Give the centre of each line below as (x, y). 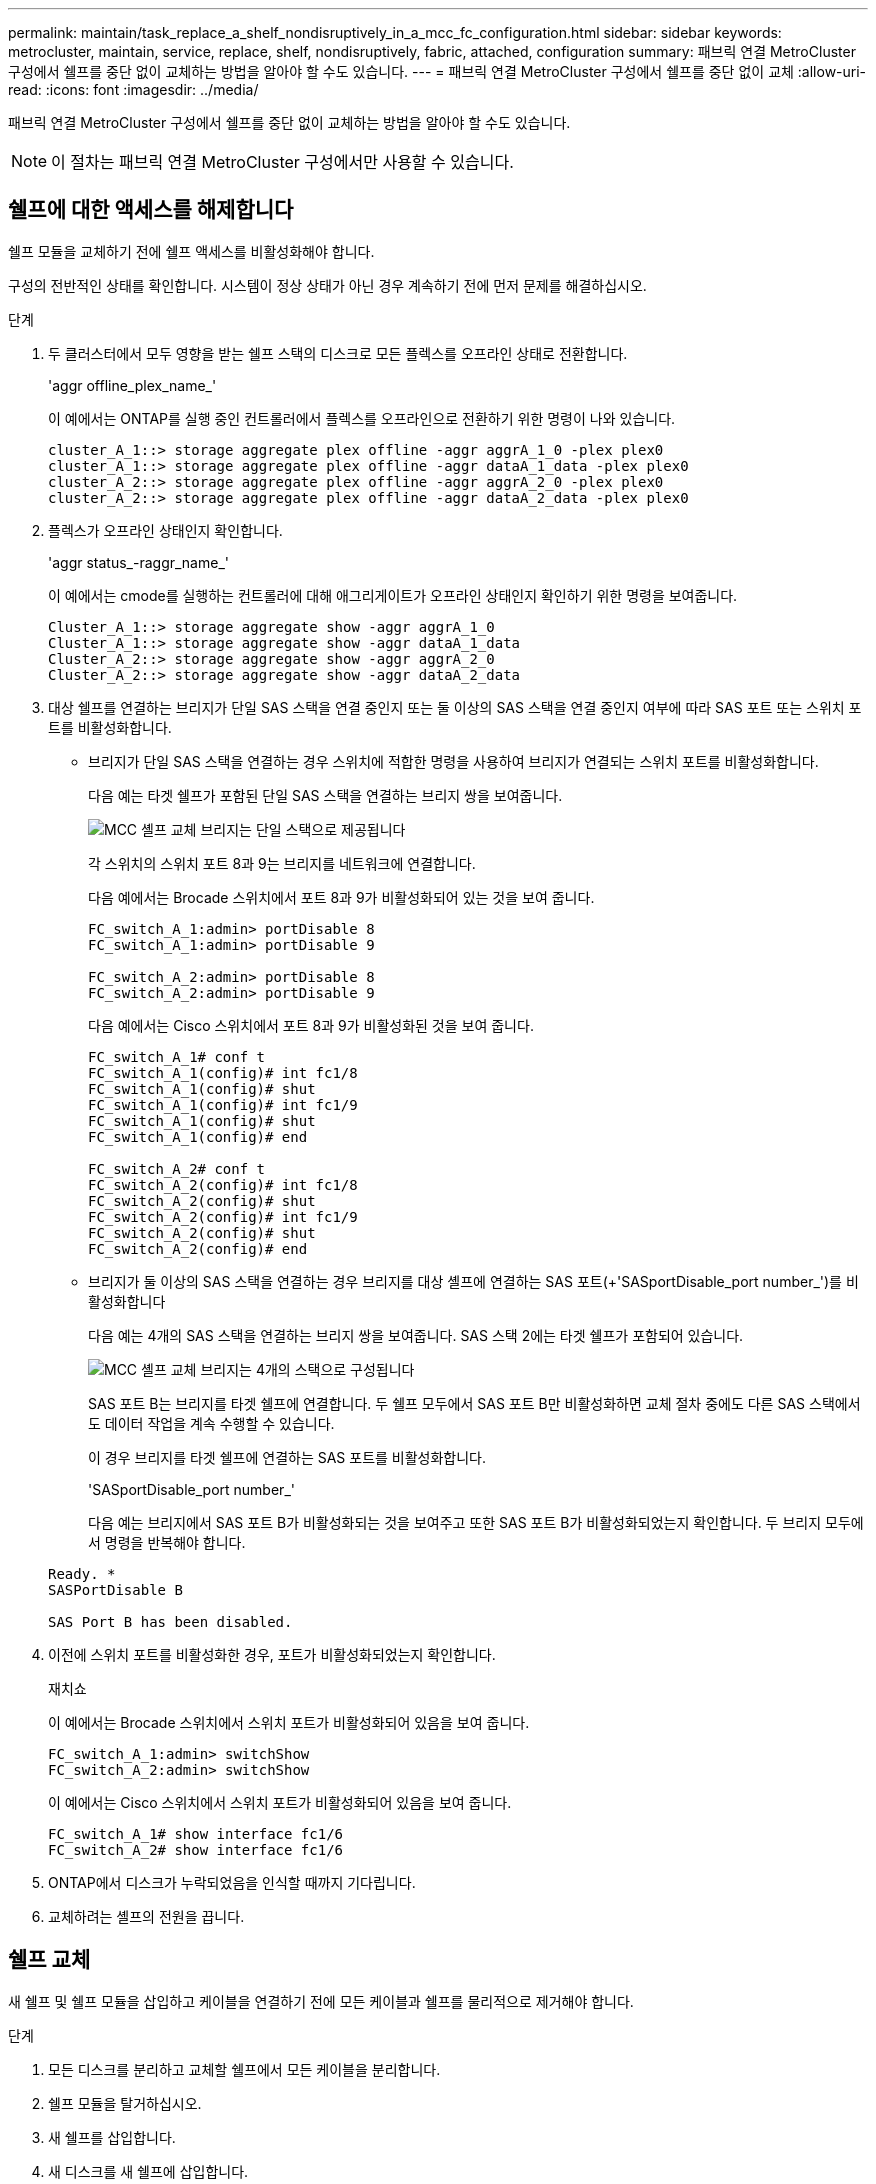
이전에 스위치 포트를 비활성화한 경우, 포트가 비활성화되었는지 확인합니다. (272, 1654)
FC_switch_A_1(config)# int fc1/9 (223, 1104)
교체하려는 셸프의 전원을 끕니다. (146, 1916)
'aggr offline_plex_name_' (132, 385)
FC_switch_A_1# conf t (177, 1056)
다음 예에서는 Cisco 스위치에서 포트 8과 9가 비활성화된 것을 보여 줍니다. (311, 1025)
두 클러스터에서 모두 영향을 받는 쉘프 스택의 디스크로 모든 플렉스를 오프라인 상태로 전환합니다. (338, 353)
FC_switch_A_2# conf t (177, 1168)
